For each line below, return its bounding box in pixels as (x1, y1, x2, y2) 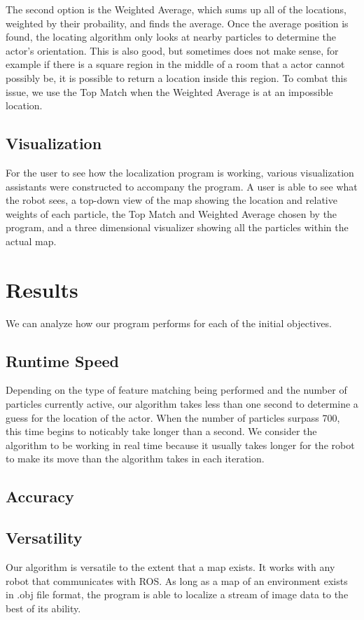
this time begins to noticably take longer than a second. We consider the (6, 424, 317, 439)
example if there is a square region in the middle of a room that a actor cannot (6, 57, 345, 71)
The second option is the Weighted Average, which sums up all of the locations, (6, 2, 346, 16)
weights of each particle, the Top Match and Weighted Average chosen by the (6, 206, 337, 221)
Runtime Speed (6, 350, 119, 371)
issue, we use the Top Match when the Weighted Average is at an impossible (6, 84, 333, 99)
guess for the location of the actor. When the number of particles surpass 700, (6, 410, 340, 425)
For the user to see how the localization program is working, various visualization (6, 165, 354, 179)
